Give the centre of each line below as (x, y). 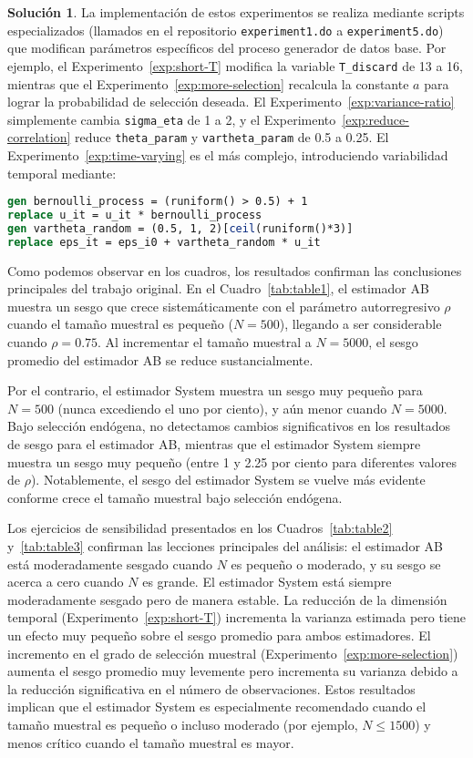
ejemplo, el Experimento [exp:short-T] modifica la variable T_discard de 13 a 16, (236, 65)
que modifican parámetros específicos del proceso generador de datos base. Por (227, 48)
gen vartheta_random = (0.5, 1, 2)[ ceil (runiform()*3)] (180, 228)
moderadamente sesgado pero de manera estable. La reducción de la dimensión (227, 599)
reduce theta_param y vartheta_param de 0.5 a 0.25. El (231, 137)
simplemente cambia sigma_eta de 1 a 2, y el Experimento (172, 119)
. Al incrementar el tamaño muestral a (205, 342)
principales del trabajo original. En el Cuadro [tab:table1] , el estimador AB (218, 288)
